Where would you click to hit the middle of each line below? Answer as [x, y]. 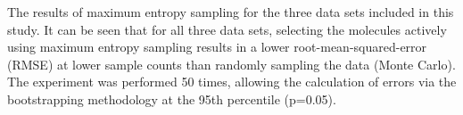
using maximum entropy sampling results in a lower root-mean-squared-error [217, 47]
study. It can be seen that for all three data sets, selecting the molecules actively [227, 29]
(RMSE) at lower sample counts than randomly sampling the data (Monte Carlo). [231, 64]
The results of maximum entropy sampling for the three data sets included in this [231, 12]
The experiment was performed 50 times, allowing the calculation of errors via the [232, 82]
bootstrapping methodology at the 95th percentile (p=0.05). [172, 99]
